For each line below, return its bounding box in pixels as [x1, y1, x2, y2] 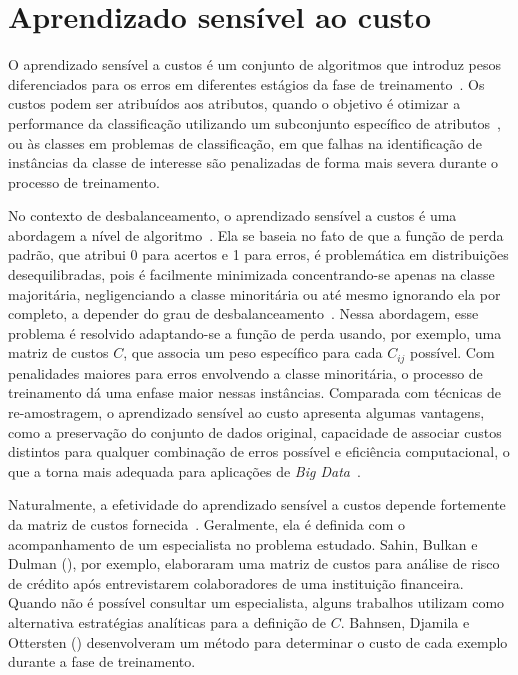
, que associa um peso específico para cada [123, 342, 383, 363]
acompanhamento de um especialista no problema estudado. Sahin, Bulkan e [8, 533, 478, 554]
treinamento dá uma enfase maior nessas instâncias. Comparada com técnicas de [8, 382, 501, 403]
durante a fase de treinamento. [8, 651, 196, 672]
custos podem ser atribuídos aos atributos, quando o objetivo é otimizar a [8, 93, 461, 114]
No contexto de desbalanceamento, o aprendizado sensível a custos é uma [8, 205, 457, 226]
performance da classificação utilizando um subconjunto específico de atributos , [8, 112, 501, 133]
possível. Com [410, 342, 495, 363]
